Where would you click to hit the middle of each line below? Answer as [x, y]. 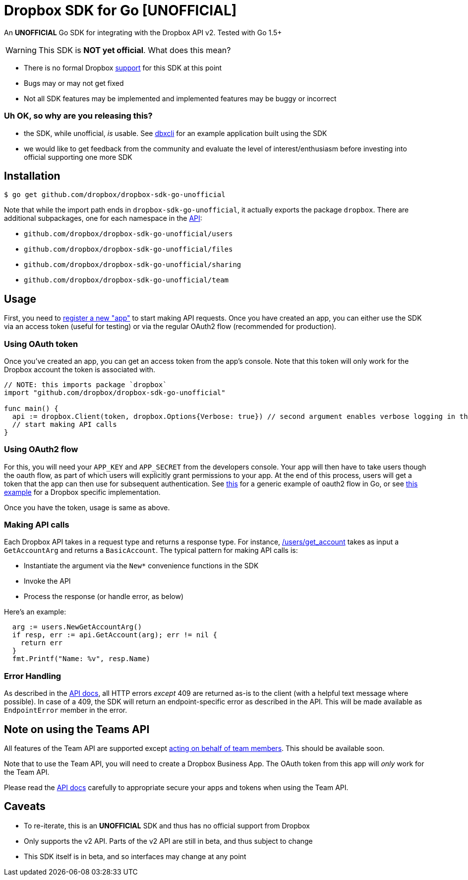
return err [42, 643]
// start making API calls [64, 424]
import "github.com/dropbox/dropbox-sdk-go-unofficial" [115, 392]
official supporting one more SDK [78, 157]
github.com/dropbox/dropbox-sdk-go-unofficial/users [128, 234]
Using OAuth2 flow [41, 449]
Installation [32, 176]
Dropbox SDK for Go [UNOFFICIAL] [120, 10]
